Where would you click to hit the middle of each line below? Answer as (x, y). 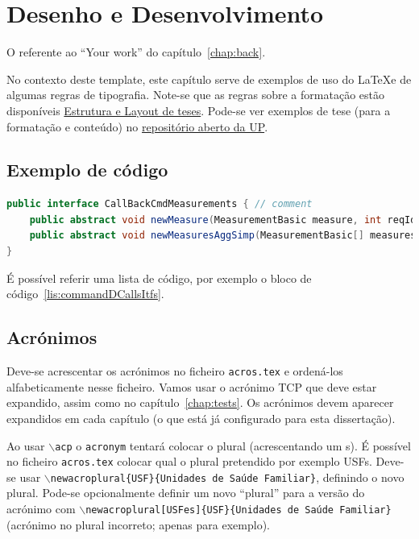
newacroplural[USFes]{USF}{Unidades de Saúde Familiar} (239, 510)
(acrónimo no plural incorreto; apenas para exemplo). (138, 524)
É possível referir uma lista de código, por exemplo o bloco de (159, 278)
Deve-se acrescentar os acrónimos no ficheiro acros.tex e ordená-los (175, 371)
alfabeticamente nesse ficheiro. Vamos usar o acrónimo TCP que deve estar (192, 386)
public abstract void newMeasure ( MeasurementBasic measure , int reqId (223, 220)
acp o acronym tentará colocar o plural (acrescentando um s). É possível (233, 445)
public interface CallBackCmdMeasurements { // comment (160, 204)
